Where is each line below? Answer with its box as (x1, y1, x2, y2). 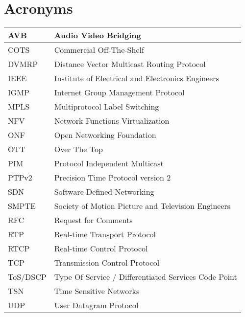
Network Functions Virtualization (54, 115, 170, 127)
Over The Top (54, 143, 103, 155)
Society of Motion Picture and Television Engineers (54, 200, 231, 212)
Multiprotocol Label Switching (54, 101, 159, 113)
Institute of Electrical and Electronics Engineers (54, 72, 219, 84)
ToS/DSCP (8, 271, 47, 283)
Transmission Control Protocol (54, 257, 160, 269)
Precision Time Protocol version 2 (54, 172, 171, 183)
